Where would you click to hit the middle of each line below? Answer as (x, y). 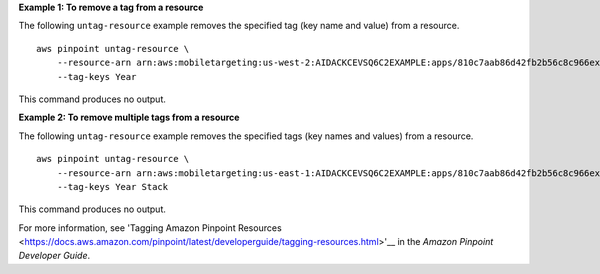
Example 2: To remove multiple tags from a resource (129, 117)
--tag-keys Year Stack (112, 186)
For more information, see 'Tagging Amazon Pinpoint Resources (150, 227)
